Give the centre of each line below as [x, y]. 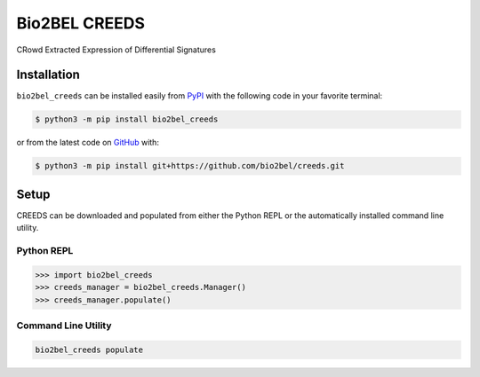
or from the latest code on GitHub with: [88, 143]
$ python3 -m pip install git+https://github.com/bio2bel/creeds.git [190, 166]
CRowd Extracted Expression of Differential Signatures [116, 50]
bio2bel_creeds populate [89, 350]
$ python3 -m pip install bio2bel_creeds [127, 119]
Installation [48, 75]
